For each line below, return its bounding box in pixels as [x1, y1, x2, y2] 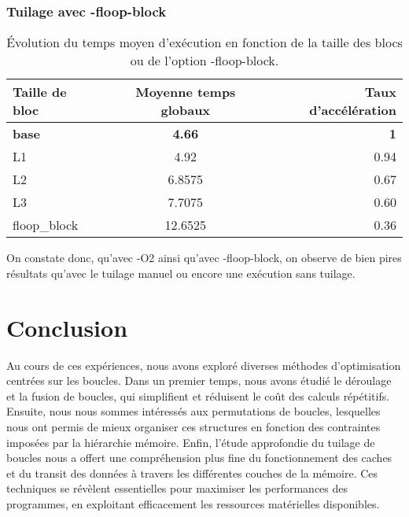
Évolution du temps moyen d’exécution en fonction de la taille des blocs [6, 33, 403, 52]
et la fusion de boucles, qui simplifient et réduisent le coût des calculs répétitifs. [6, 387, 390, 404]
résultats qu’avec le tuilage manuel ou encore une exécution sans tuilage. [6, 264, 356, 281]
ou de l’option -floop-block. [130, 51, 279, 70]
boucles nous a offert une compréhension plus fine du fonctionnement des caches [6, 449, 392, 466]
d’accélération [309, 101, 396, 120]
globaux [160, 101, 211, 120]
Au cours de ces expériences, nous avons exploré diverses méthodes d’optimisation [6, 356, 401, 373]
